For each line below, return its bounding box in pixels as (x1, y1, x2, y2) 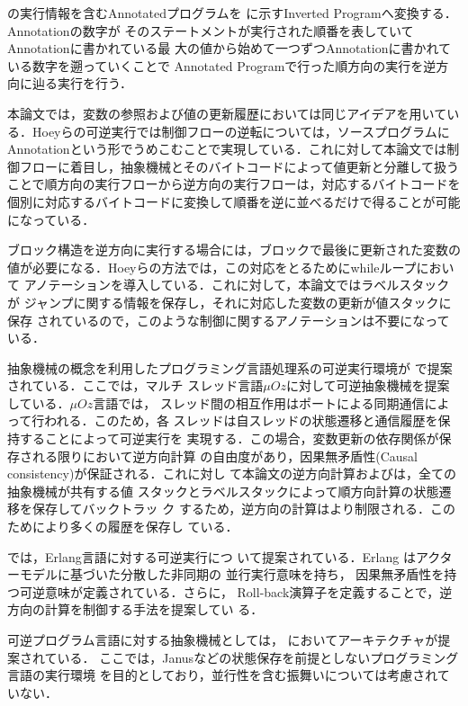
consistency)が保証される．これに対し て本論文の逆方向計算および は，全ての (7, 464, 457, 483)
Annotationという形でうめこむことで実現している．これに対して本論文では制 (7, 139, 460, 158)
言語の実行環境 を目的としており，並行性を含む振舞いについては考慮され (7, 666, 437, 684)
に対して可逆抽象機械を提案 (285, 376, 450, 395)
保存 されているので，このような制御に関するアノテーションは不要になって (7, 310, 450, 329)
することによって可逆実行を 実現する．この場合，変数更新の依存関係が (19, 429, 439, 448)
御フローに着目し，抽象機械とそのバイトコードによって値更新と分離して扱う (7, 156, 460, 175)
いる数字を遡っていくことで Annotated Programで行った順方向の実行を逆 (7, 56, 436, 75)
